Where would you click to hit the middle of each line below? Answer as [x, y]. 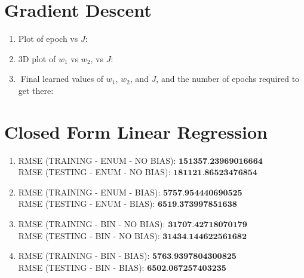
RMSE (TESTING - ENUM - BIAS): [87, 204]
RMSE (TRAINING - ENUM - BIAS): [89, 192]
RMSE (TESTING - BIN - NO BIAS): [89, 235]
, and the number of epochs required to [228, 79]
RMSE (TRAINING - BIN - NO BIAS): [92, 224]
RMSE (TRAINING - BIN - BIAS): [84, 256]
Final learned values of [62, 79]
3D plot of [37, 58]
